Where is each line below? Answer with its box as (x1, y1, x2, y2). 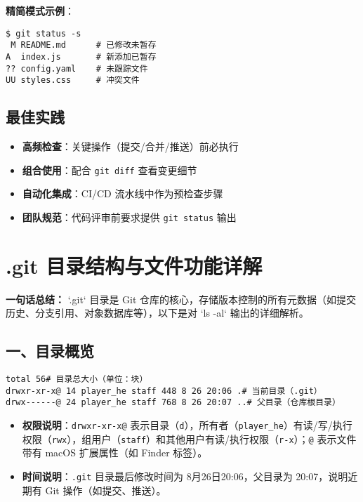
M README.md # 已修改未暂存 (11, 40, 157, 51)
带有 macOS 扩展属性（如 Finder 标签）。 (22, 445, 208, 460)
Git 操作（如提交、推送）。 (45, 482, 166, 497)
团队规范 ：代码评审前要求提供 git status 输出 (22, 209, 237, 224)
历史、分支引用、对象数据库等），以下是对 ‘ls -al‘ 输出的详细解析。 (6, 305, 309, 320)
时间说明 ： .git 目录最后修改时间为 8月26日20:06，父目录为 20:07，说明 (22, 468, 348, 483)
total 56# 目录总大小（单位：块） (6, 374, 148, 385)
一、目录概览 (6, 340, 94, 362)
